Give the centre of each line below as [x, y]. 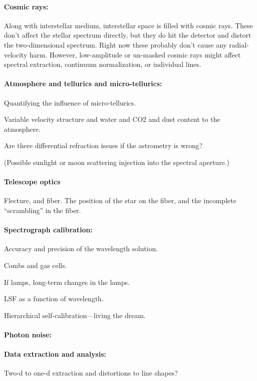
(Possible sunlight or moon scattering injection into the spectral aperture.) [117, 162]
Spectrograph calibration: [48, 230]
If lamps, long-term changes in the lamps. [67, 282]
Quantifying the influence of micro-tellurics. [70, 102]
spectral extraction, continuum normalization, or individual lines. [103, 64]
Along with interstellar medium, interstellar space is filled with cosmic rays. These [128, 25]
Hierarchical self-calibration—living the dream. [75, 315]
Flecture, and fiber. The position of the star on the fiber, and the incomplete [120, 200]
